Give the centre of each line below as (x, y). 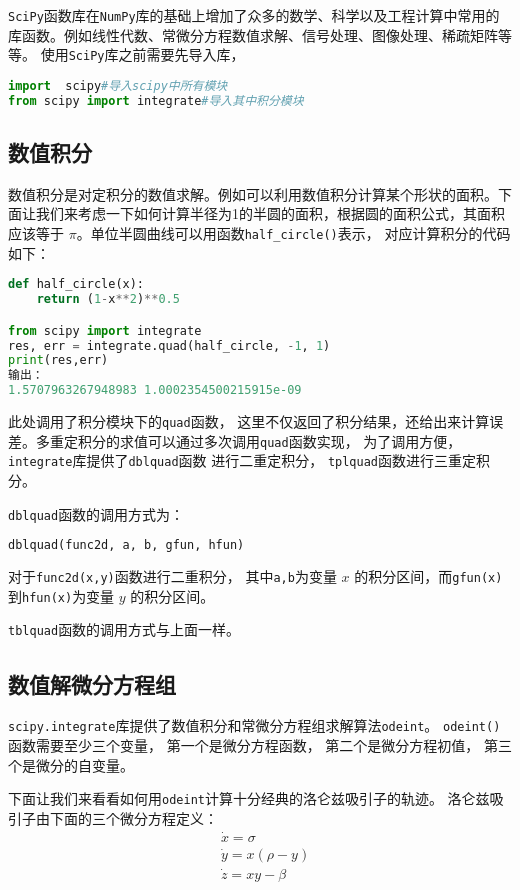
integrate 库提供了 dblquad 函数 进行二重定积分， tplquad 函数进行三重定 (242, 460)
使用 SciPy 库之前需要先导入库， (142, 54)
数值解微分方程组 (92, 683)
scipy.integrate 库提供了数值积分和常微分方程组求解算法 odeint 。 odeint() (254, 725)
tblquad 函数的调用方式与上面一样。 (124, 629)
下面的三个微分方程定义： (133, 817)
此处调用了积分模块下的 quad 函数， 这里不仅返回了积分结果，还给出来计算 (249, 421)
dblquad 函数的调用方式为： (96, 513)
